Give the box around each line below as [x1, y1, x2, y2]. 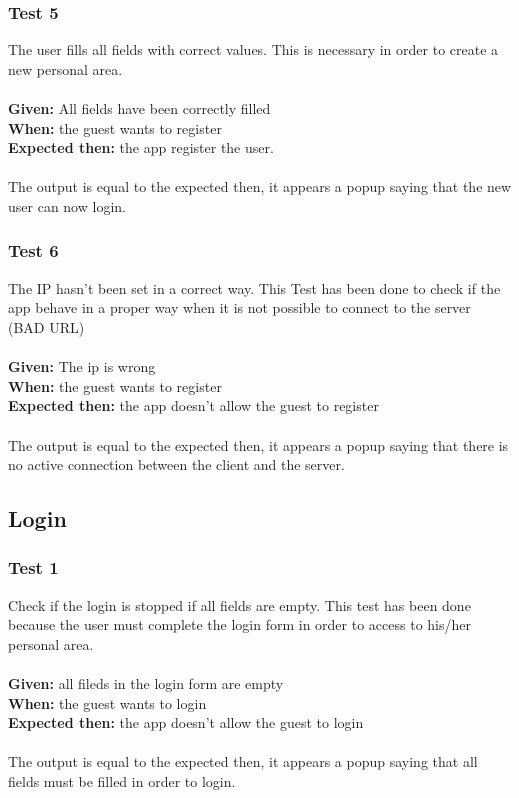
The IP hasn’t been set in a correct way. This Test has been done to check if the [8, 277, 501, 298]
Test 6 [8, 238, 59, 263]
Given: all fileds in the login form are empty [8, 673, 284, 694]
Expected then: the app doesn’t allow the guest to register [8, 395, 379, 416]
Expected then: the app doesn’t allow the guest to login [8, 712, 364, 733]
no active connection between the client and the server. [8, 454, 345, 475]
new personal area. [8, 58, 123, 79]
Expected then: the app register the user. [8, 137, 274, 158]
